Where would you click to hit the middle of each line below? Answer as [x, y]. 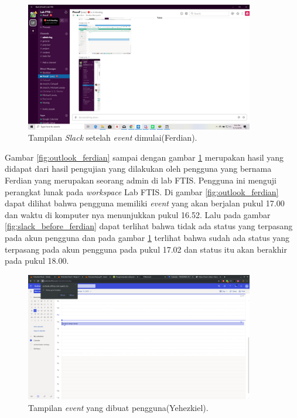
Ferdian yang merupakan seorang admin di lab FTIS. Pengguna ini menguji [141, 180]
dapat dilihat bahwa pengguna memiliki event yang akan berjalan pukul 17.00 [145, 203]
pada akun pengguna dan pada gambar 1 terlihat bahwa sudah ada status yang [147, 237]
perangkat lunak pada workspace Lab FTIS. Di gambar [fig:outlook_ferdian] [142, 191]
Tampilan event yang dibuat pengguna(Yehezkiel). [118, 407]
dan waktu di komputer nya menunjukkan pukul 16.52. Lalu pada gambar [138, 214]
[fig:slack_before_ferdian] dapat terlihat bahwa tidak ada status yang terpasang [149, 226]
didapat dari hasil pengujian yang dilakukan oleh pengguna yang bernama [138, 169]
